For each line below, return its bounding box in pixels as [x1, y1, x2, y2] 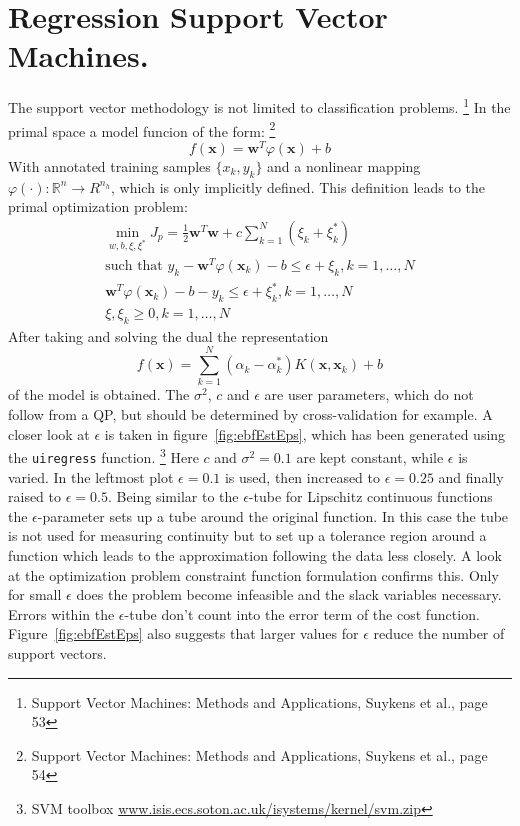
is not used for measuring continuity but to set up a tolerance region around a [8, 525, 487, 546]
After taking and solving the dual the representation [8, 325, 329, 346]
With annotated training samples [8, 155, 211, 176]
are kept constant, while [296, 446, 444, 467]
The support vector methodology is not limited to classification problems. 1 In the [8, 94, 511, 117]
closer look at [8, 423, 90, 444]
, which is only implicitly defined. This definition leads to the [111, 176, 486, 197]
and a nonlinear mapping [267, 155, 421, 176]
